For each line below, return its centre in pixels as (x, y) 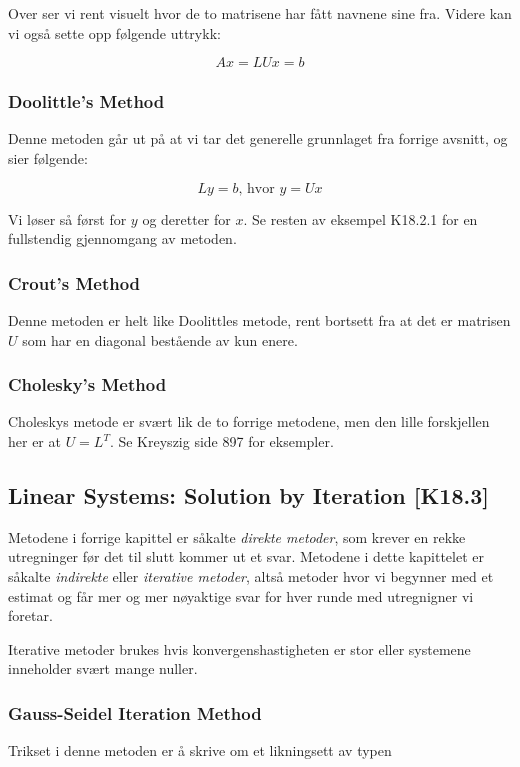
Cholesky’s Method (87, 384)
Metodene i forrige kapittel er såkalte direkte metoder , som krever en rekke (237, 536)
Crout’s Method (74, 282)
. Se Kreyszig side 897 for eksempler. (221, 441)
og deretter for (186, 218)
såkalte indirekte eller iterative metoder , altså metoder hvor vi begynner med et (251, 575)
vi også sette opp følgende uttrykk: (114, 32)
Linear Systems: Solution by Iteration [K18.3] (248, 494)
